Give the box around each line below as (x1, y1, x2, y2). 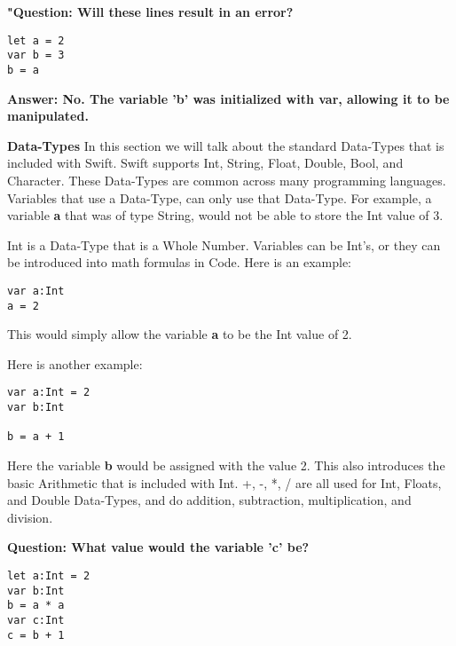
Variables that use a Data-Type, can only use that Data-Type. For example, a (7, 188, 432, 207)
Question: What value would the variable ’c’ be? (7, 538, 310, 556)
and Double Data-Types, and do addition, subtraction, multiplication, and (7, 491, 412, 509)
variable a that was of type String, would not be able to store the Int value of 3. (7, 206, 444, 225)
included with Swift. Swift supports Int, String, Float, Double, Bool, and (7, 154, 404, 172)
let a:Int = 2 (7, 570, 90, 582)
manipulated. (7, 106, 89, 125)
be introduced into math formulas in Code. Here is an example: (7, 253, 351, 272)
